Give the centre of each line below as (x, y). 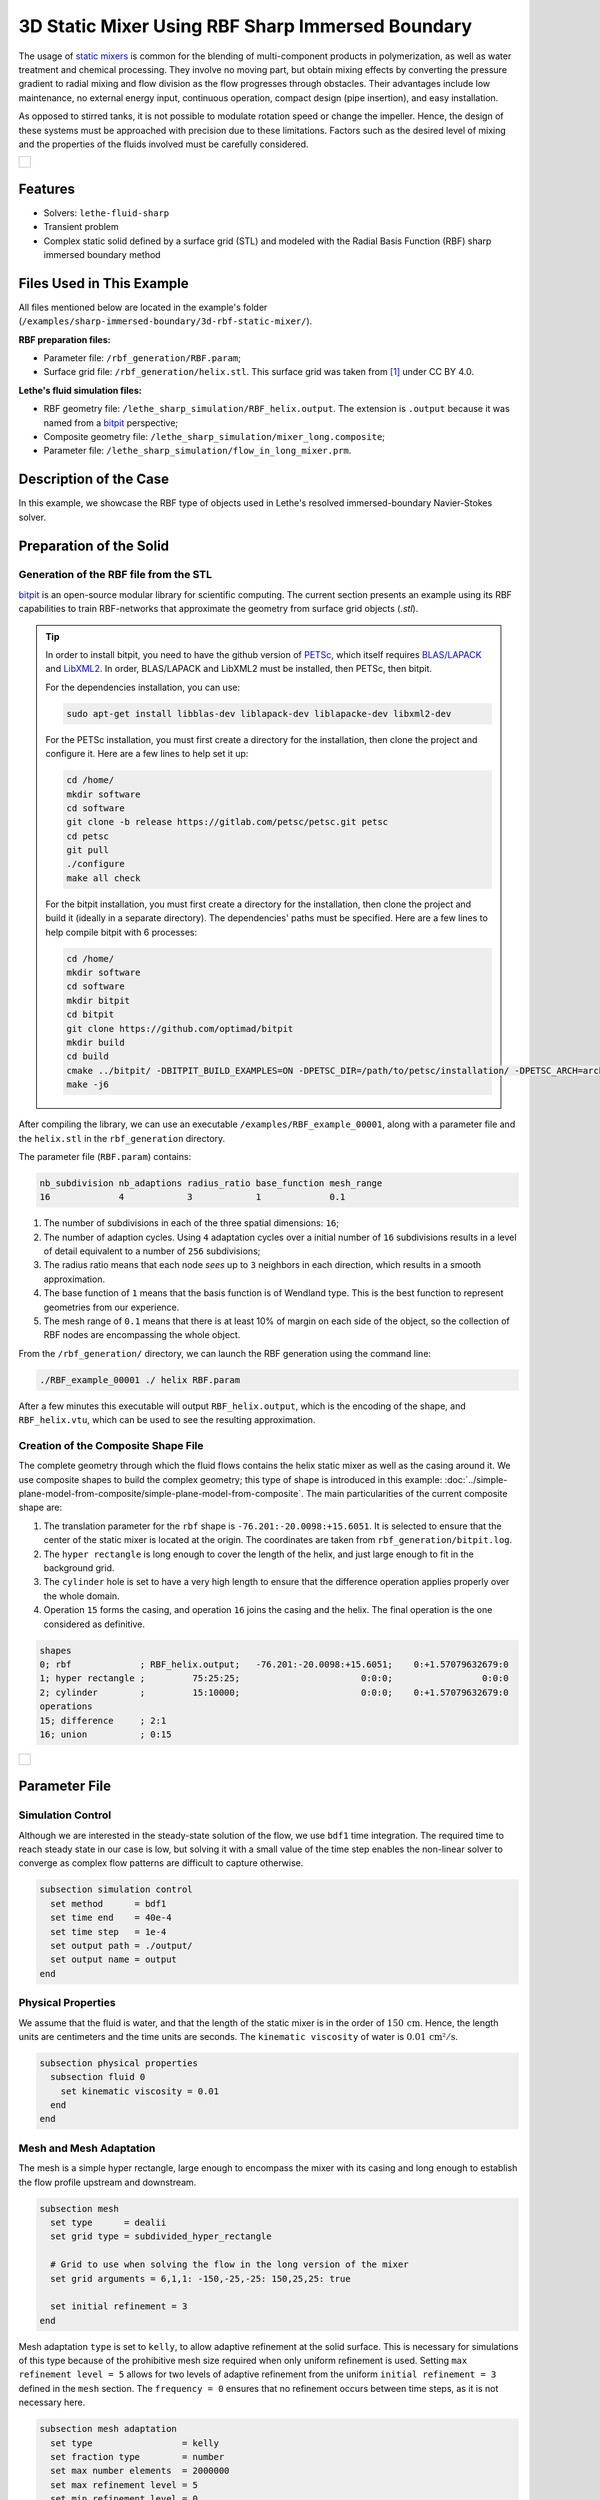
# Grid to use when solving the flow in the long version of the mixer (229, 2264)
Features (46, 188)
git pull (88, 850)
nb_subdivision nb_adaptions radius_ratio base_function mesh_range (211, 1183)
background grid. (79, 1568)
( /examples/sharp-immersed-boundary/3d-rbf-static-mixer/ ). (165, 321)
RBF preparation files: (64, 339)
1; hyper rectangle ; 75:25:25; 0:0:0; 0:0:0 (274, 1678)
